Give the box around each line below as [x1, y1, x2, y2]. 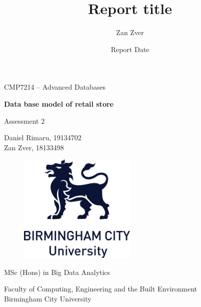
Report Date [110, 44, 149, 54]
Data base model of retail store [4, 98, 113, 109]
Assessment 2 [4, 115, 45, 126]
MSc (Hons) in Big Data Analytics [4, 266, 110, 277]
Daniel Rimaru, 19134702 [4, 132, 81, 143]
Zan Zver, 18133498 [4, 142, 64, 152]
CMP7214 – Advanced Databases [4, 82, 106, 92]
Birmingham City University [4, 293, 91, 303]
